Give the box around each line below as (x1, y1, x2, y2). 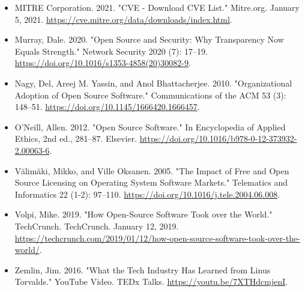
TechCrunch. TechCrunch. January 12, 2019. (14, 219, 179, 232)
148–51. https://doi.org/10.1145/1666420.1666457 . (14, 100, 200, 113)
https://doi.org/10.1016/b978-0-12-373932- (139, 132, 297, 145)
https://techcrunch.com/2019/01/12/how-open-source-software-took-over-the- (14, 231, 300, 244)
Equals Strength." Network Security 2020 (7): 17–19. (14, 44, 208, 57)
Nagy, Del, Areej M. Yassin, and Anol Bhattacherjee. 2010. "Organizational (14, 76, 292, 89)
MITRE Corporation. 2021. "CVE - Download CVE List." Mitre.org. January (14, 1, 300, 13)
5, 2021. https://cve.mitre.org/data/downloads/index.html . (14, 13, 232, 25)
